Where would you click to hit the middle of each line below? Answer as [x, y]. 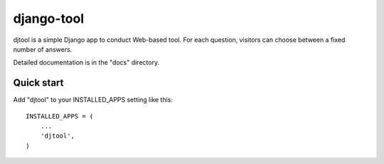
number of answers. [43, 49]
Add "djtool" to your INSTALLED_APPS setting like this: [93, 100]
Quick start [38, 83]
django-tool [49, 18]
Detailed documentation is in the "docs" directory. [86, 62]
